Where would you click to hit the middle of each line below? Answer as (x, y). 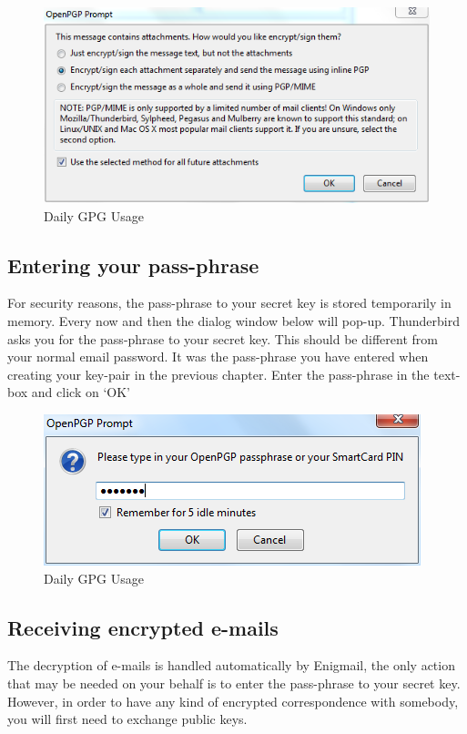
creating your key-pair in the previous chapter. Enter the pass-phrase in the (218, 374)
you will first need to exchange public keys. (127, 719)
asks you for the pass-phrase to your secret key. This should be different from (223, 338)
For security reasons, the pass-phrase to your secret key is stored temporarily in (229, 303)
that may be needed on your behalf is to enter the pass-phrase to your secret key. (234, 683)
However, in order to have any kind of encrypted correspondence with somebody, (233, 701)
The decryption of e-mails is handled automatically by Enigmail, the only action (231, 665)
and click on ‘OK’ (81, 392)
